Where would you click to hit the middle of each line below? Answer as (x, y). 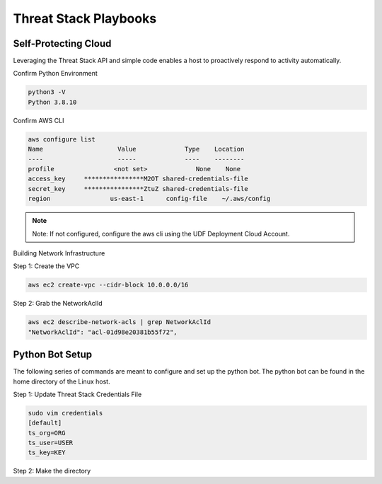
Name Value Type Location (136, 149)
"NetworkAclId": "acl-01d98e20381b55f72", (103, 332)
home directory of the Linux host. (62, 381)
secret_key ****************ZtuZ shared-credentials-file (138, 189)
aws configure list (62, 139)
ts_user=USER (51, 443)
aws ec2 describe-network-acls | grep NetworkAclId (120, 322)
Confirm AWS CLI (39, 120)
